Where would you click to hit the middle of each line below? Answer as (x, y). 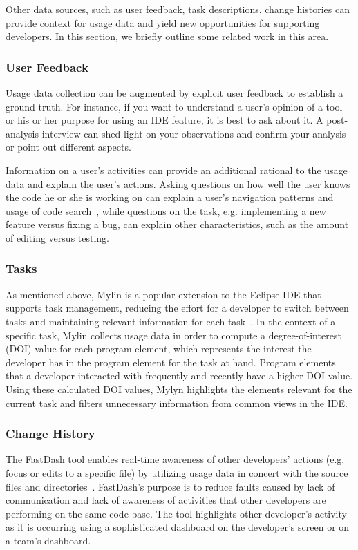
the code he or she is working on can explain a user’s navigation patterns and (170, 197)
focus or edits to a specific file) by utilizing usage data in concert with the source (177, 472)
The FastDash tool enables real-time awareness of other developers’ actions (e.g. (175, 459)
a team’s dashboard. (48, 540)
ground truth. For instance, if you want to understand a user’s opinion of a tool (174, 106)
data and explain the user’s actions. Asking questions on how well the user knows (178, 183)
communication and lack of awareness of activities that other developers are (166, 500)
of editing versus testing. (57, 237)
